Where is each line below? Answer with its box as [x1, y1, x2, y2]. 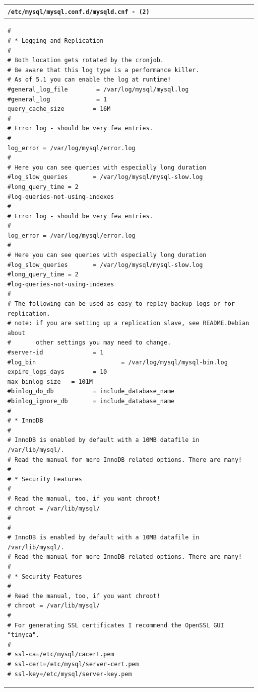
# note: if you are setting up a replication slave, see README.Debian [7, 320, 249, 327]
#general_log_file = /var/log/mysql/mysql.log [7, 86, 189, 93]
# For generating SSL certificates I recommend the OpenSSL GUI [7, 621, 224, 629]
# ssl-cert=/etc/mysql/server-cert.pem [7, 661, 139, 668]
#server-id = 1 [7, 349, 104, 356]
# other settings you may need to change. [7, 339, 171, 346]
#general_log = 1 [7, 95, 107, 103]
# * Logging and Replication [7, 37, 104, 44]
